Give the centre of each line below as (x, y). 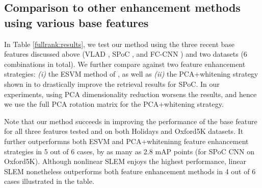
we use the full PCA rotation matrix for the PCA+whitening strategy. (114, 104)
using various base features (76, 22)
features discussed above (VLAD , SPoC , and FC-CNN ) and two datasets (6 (126, 54)
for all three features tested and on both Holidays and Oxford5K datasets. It (124, 131)
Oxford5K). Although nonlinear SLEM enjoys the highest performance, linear (125, 161)
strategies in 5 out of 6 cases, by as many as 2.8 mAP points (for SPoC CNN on (129, 151)
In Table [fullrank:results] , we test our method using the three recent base (120, 44)
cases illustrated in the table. (49, 181)
